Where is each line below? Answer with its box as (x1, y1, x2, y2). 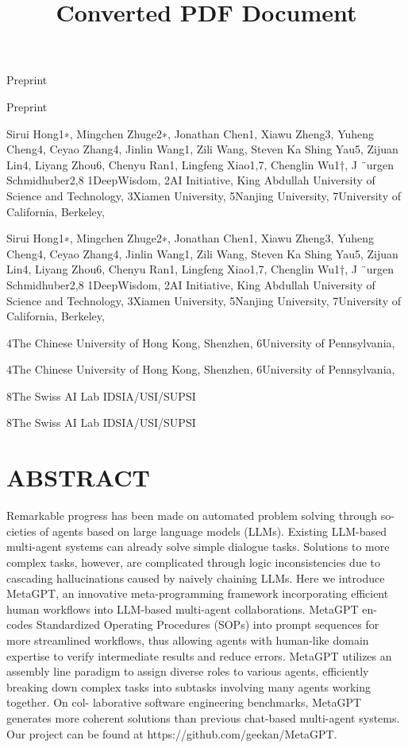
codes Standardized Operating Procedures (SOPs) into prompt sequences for (6, 616, 379, 633)
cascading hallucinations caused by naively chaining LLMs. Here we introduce (6, 569, 385, 586)
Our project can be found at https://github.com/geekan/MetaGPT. (6, 725, 337, 742)
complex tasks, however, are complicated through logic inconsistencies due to (6, 553, 381, 570)
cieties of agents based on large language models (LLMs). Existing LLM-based (6, 522, 387, 539)
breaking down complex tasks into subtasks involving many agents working (6, 678, 371, 695)
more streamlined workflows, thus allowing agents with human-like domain (6, 631, 369, 648)
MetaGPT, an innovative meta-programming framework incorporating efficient (6, 585, 389, 602)
